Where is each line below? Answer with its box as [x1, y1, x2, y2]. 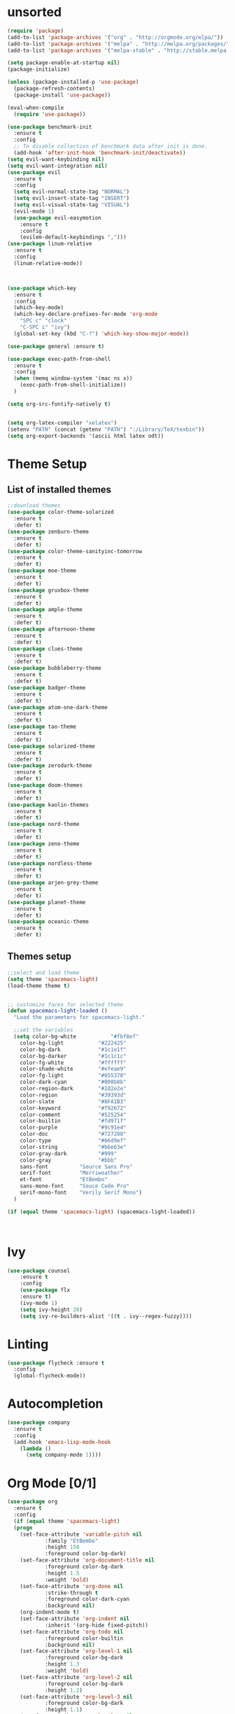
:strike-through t [44, 1589, 99, 1597]
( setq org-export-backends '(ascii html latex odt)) [7, 432, 164, 439]
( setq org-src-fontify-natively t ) [7, 400, 111, 408]
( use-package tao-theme [7, 723, 77, 731]
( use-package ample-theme [7, 606, 83, 613]
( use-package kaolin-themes [7, 801, 90, 808]
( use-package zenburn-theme [7, 528, 90, 535]
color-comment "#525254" [20, 1111, 127, 1118]
